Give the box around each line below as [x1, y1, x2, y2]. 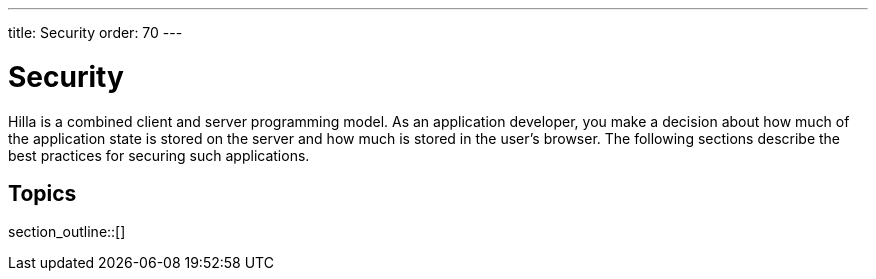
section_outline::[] [8, 223, 126, 241]
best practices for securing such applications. [8, 146, 310, 164]
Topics [8, 180, 77, 206]
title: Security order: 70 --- [8, 24, 183, 41]
